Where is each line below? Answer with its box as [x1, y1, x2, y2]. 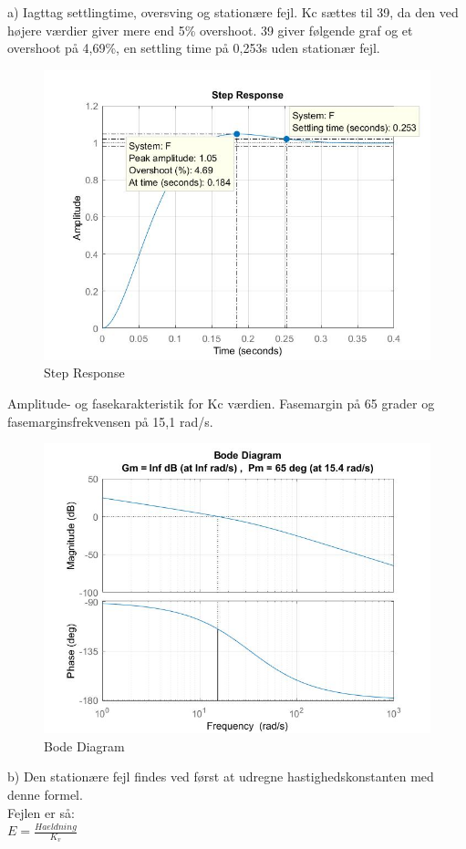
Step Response [44, 363, 125, 382]
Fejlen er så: [7, 802, 75, 822]
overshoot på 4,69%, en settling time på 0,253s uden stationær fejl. [7, 38, 380, 57]
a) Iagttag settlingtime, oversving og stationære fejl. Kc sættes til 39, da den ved [7, 3, 459, 21]
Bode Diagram [44, 736, 125, 755]
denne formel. [7, 784, 83, 803]
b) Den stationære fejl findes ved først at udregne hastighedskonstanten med [7, 767, 434, 786]
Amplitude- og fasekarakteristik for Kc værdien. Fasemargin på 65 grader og [7, 393, 435, 412]
